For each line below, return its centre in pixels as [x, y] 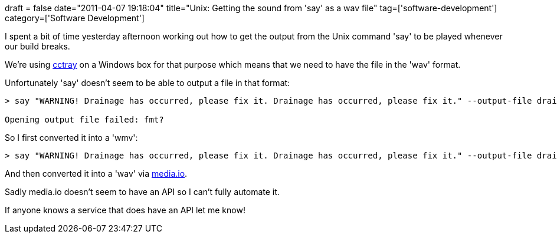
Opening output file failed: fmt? [84, 120]
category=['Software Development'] [75, 18]
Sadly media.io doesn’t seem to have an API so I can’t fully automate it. [142, 192]
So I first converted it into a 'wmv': [71, 138]
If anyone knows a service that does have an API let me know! [125, 210]
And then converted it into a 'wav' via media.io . [96, 173]
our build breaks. [37, 46]
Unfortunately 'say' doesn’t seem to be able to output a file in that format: [148, 83]
